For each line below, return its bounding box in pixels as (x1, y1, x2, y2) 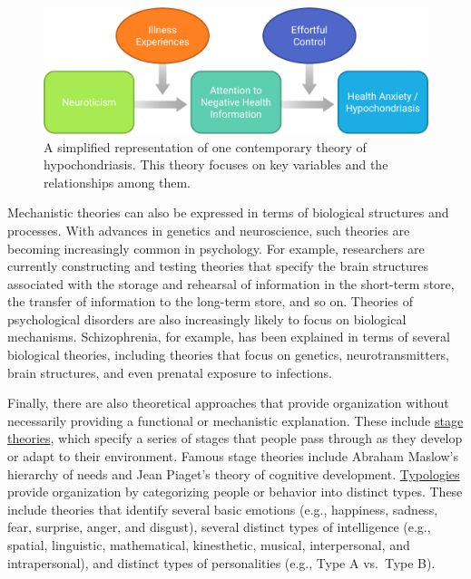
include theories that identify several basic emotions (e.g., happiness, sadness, (7, 499, 438, 518)
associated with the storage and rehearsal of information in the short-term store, (7, 274, 455, 293)
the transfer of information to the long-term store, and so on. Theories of (7, 292, 413, 311)
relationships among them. (44, 172, 191, 191)
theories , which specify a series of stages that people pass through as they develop (7, 429, 463, 448)
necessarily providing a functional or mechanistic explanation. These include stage (7, 410, 464, 429)
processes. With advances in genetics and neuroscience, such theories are (7, 220, 410, 239)
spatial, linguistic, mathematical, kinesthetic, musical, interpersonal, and (7, 536, 410, 555)
